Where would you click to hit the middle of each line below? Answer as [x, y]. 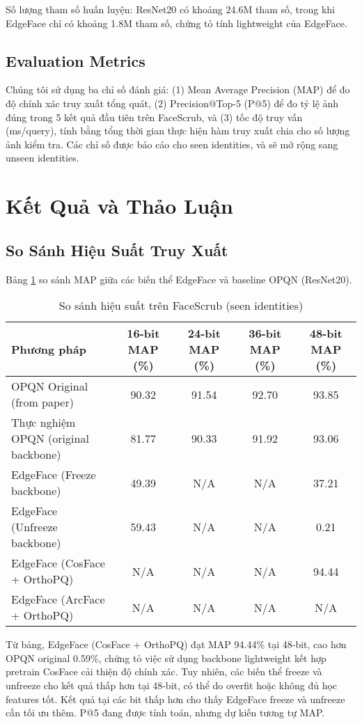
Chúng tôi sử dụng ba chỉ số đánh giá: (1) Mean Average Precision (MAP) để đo [178, 89]
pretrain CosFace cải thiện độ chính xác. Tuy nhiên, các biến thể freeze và [164, 671]
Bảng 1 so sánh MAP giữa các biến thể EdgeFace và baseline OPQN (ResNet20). [179, 279]
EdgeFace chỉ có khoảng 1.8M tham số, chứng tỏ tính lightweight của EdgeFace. [176, 23]
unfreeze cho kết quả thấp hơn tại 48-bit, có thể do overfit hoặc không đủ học [172, 685]
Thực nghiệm [44, 423]
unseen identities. [42, 158]
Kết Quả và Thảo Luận [119, 206]
